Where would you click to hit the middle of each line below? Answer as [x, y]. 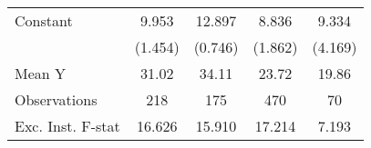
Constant [44, 20]
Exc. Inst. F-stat [67, 126]
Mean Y [41, 73]
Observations [56, 99]
